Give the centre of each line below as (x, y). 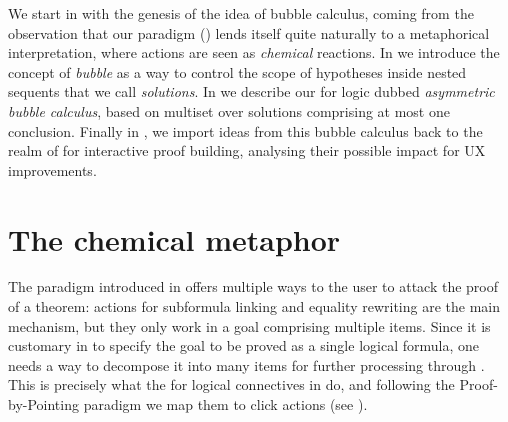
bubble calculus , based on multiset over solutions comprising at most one (229, 110)
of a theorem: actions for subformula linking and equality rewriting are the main (254, 306)
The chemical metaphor (174, 238)
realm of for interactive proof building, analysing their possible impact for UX (247, 150)
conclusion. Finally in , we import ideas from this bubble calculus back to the (245, 130)
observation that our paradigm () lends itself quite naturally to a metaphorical (249, 32)
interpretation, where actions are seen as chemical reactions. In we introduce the (254, 52)
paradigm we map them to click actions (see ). (225, 404)
